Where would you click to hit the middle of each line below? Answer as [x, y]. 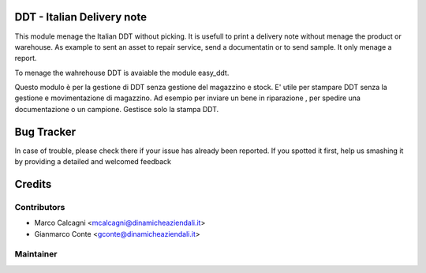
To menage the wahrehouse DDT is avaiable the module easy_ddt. [122, 73]
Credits [33, 184]
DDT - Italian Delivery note [81, 17]
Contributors [40, 207]
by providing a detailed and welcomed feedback [93, 162]
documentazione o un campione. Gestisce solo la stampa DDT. [117, 109]
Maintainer [36, 254]
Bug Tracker [45, 131]
